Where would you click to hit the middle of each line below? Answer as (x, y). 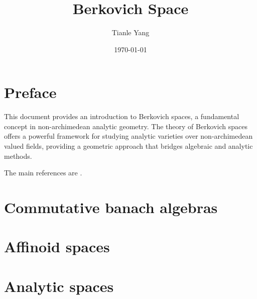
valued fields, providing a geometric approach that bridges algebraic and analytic (128, 146)
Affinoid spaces (57, 246)
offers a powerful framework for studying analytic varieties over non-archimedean (128, 136)
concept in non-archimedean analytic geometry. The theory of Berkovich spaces (126, 126)
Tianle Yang (131, 32)
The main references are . (43, 173)
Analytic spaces (59, 286)
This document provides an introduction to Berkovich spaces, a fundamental (122, 116)
